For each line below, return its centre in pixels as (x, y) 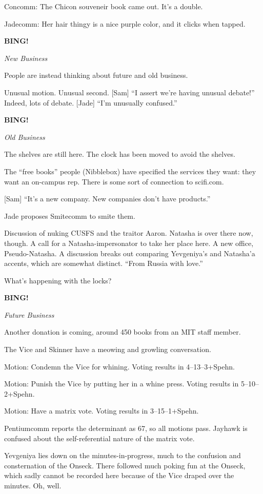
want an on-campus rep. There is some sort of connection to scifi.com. (114, 181)
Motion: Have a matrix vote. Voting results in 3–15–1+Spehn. (102, 411)
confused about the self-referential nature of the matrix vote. (99, 438)
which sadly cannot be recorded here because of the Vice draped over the (119, 475)
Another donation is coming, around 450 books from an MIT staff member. (123, 332)
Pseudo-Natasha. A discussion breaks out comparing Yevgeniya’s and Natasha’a (130, 253)
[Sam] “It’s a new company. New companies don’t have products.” (107, 199)
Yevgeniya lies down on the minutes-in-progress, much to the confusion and (123, 455)
